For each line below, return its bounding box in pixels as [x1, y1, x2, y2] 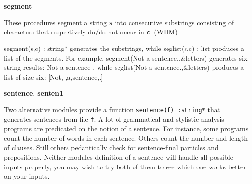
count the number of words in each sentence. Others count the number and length [4, 133, 248, 143]
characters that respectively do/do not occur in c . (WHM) [4, 27, 178, 37]
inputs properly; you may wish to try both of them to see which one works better [4, 161, 246, 171]
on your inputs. [4, 171, 50, 181]
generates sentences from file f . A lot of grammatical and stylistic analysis [4, 114, 224, 124]
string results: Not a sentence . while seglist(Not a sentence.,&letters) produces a [4, 62, 244, 72]
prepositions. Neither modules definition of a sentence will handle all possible [4, 151, 233, 162]
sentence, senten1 [4, 88, 64, 98]
